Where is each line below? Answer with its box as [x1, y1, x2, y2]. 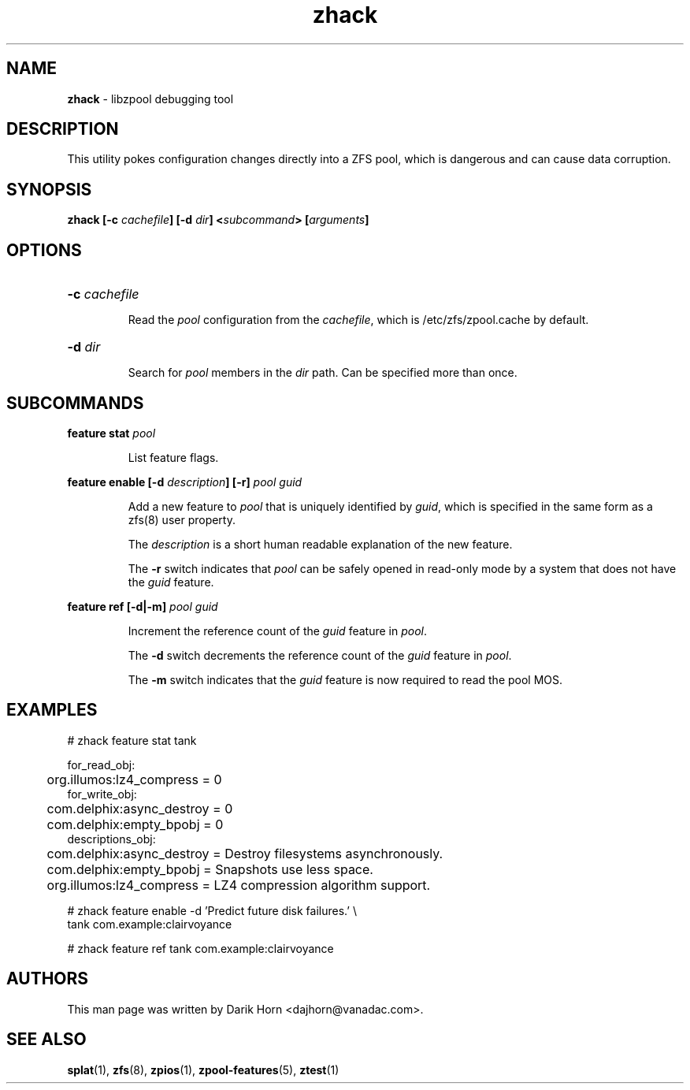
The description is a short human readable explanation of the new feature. [128, 537, 513, 551]
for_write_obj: [67, 787, 137, 801]
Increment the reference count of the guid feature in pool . [128, 623, 427, 638]
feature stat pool [67, 426, 156, 440]
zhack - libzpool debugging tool [67, 91, 234, 106]
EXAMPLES [6, 700, 98, 720]
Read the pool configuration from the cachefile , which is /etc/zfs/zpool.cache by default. [128, 313, 589, 327]
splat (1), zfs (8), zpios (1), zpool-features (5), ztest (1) [67, 1062, 339, 1077]
